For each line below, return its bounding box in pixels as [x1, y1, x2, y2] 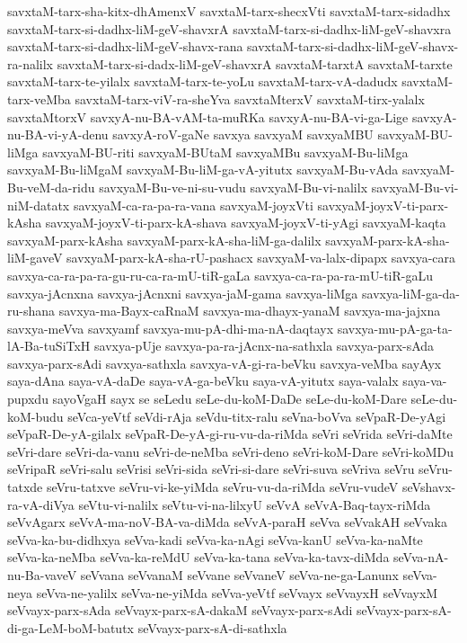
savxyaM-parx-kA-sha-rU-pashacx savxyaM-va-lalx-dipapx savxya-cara [66, 248, 456, 267]
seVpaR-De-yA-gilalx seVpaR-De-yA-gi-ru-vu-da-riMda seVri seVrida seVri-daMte [7, 424, 453, 443]
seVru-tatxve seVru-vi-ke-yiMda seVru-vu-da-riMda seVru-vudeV [46, 478, 399, 496]
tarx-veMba [7, 89, 71, 108]
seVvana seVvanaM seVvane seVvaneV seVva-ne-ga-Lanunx [80, 566, 399, 584]
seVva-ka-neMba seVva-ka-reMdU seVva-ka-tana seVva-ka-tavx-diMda [7, 548, 390, 567]
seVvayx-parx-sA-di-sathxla [137, 618, 287, 637]
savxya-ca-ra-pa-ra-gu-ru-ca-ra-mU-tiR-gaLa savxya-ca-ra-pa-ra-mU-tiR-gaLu [7, 265, 433, 284]
